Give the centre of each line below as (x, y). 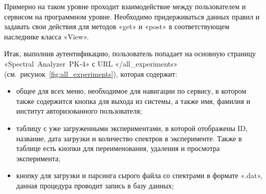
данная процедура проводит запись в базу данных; (95, 185)
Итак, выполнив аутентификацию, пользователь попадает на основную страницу (130, 53)
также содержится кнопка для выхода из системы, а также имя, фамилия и (133, 101)
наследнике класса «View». (46, 36)
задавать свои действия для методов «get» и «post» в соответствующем (117, 26)
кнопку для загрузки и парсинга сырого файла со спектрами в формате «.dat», (139, 175)
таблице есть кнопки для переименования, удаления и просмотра (118, 148)
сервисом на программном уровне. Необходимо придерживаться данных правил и (132, 16)
